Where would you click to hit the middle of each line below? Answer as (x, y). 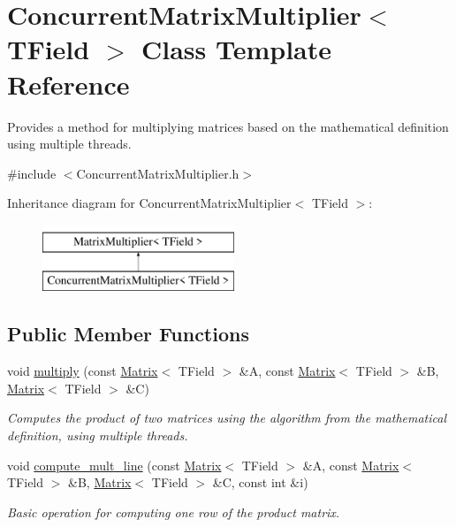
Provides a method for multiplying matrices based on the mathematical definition (228, 126)
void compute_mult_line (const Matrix (114, 465)
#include (32, 173)
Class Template (236, 49)
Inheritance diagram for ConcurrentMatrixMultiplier (149, 203)
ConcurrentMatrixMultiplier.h (158, 173)
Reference (68, 84)
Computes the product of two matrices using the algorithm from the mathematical (227, 418)
